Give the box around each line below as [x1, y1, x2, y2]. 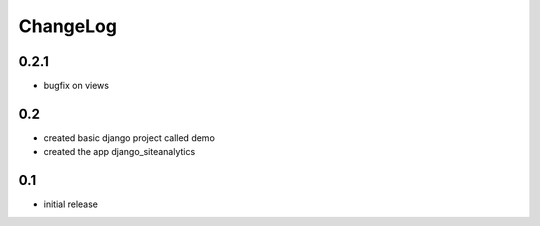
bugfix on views [43, 80, 110, 92]
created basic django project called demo [43, 131, 215, 144]
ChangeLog [18, 15, 117, 37]
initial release [43, 198, 99, 210]
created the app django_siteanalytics [43, 146, 196, 158]
